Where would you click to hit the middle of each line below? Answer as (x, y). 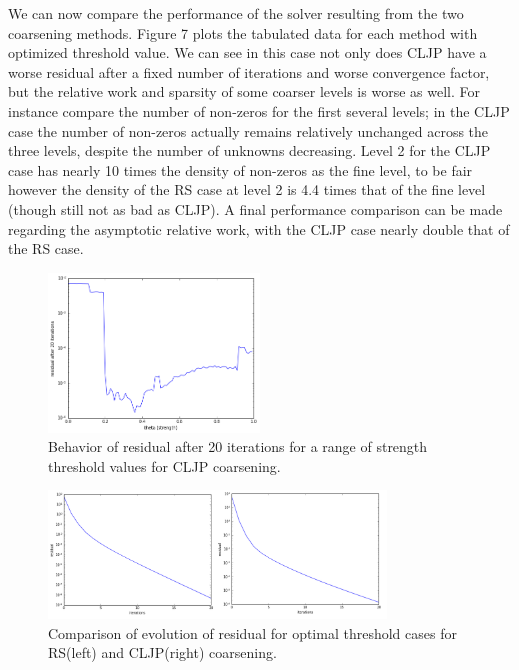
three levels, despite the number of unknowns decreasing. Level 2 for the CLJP (249, 150)
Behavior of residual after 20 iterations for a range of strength (238, 446)
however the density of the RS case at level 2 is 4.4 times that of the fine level (247, 189)
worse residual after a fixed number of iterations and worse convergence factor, (249, 71)
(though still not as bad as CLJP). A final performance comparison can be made (255, 208)
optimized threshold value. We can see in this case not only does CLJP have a (247, 52)
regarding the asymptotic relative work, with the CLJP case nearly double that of (259, 228)
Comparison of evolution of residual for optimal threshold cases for (252, 632)
